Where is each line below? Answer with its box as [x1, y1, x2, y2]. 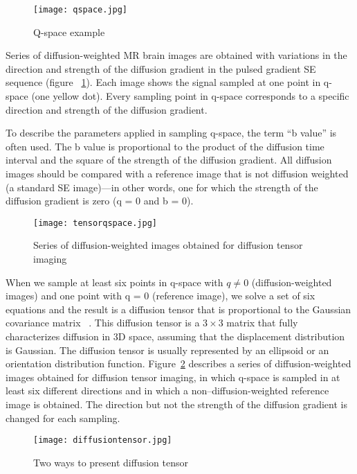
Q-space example [33, 24, 105, 39]
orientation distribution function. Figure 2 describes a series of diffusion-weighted [6, 356, 351, 371]
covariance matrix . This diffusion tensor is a [6, 315, 200, 330]
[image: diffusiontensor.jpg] [33, 435, 172, 446]
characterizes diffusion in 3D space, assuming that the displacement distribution [6, 329, 345, 343]
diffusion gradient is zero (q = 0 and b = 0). [6, 193, 194, 208]
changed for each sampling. [6, 410, 120, 425]
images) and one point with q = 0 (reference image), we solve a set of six [6, 288, 315, 303]
